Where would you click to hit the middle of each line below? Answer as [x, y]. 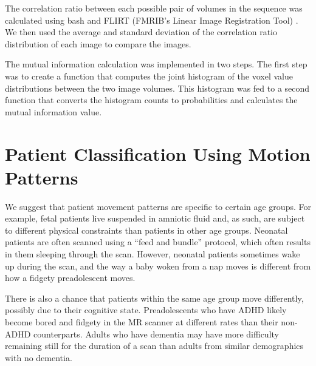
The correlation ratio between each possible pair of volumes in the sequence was [154, 8]
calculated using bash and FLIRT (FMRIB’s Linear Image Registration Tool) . [152, 20]
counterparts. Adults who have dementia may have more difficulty [156, 334]
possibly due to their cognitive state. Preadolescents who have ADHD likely [146, 310]
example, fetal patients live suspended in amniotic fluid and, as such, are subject [155, 218]
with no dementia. [39, 357]
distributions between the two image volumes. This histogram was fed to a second [157, 88]
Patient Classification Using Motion [158, 153]
